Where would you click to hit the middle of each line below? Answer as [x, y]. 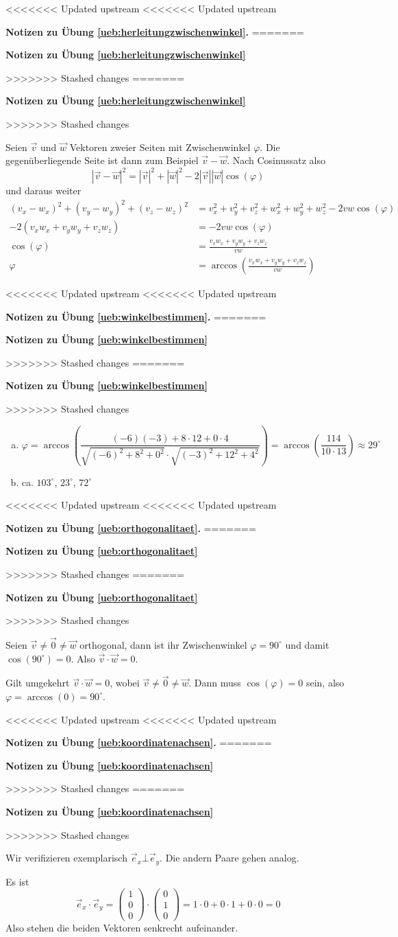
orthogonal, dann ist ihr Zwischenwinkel [163, 644]
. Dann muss [215, 683]
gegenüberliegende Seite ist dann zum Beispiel [102, 160]
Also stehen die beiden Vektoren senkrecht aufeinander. [122, 928]
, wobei [125, 683]
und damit [307, 644]
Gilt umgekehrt [38, 683]
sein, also [325, 683]
